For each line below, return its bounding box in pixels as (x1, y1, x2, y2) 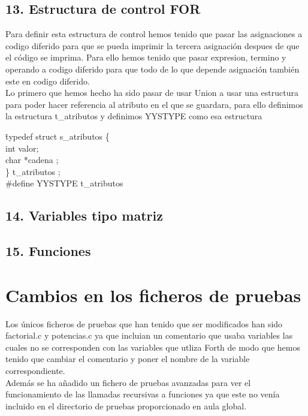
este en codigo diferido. (5, 74, 90, 87)
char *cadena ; (5, 153, 59, 166)
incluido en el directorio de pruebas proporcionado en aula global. (5, 399, 247, 412)
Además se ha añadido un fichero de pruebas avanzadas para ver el (5, 376, 251, 388)
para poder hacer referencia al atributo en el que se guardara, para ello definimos (5, 98, 303, 110)
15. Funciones (5, 242, 91, 260)
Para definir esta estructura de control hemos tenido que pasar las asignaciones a (5, 28, 303, 40)
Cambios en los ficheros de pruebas (5, 282, 301, 307)
